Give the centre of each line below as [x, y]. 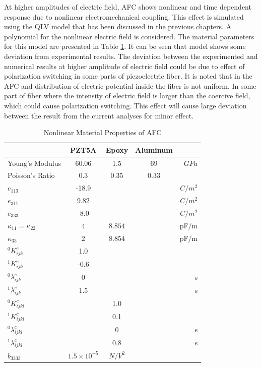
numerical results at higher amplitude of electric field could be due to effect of [124, 66]
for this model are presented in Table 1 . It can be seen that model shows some [125, 46]
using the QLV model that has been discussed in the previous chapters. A [118, 26]
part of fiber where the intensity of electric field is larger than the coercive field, [127, 96]
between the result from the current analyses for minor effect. [99, 115]
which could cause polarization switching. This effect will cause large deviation [125, 105]
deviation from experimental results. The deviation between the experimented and [131, 56]
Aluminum [154, 149]
